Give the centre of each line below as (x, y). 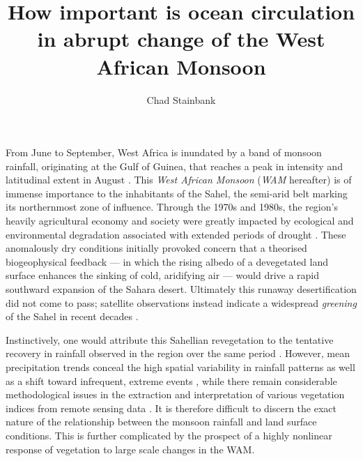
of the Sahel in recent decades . (72, 316)
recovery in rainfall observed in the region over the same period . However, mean (178, 353)
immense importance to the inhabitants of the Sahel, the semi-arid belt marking (177, 193)
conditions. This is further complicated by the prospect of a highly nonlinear (169, 435)
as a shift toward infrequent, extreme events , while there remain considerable (171, 380)
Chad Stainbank (181, 99)
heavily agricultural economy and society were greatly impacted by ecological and (180, 221)
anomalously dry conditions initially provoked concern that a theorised (156, 248)
